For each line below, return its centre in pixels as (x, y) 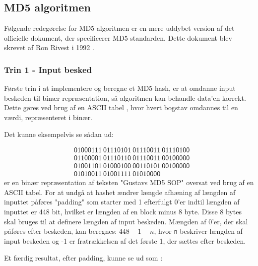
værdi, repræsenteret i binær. (48, 117)
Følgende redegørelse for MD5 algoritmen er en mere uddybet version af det (119, 28)
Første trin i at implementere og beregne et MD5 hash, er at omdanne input (120, 88)
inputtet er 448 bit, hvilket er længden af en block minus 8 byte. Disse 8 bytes (123, 212)
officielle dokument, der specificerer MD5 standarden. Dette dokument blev (118, 37)
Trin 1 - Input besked (48, 69)
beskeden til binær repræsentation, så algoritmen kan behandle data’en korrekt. (125, 98)
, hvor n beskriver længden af (198, 231)
